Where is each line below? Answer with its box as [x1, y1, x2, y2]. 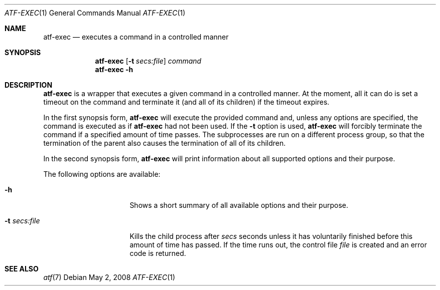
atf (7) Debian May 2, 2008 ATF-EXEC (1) [43, 273, 176, 281]
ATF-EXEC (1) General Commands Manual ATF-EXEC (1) [5, 9, 186, 17]
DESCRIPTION [5, 81, 53, 89]
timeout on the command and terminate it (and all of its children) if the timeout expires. [43, 98, 330, 106]
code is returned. [129, 249, 186, 257]
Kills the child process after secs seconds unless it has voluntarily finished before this [129, 232, 413, 240]
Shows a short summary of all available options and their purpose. [129, 201, 348, 209]
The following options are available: [43, 170, 161, 178]
